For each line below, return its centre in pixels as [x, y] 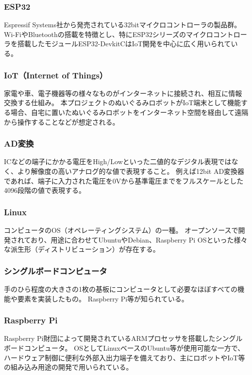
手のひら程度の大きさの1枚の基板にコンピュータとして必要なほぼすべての [121, 289]
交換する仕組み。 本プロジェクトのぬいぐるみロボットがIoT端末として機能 [123, 103]
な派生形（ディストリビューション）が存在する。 [82, 249]
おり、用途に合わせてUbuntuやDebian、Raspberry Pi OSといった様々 [139, 239]
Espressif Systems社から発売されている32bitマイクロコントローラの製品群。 [123, 25]
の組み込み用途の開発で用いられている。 [68, 367]
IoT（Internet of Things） [56, 75]
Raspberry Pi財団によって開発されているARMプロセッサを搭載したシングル [123, 338]
